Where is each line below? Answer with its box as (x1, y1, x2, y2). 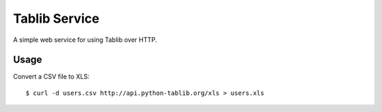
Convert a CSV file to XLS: (13, 72, 90, 81)
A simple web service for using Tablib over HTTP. (13, 35, 158, 44)
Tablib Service (13, 11, 100, 26)
